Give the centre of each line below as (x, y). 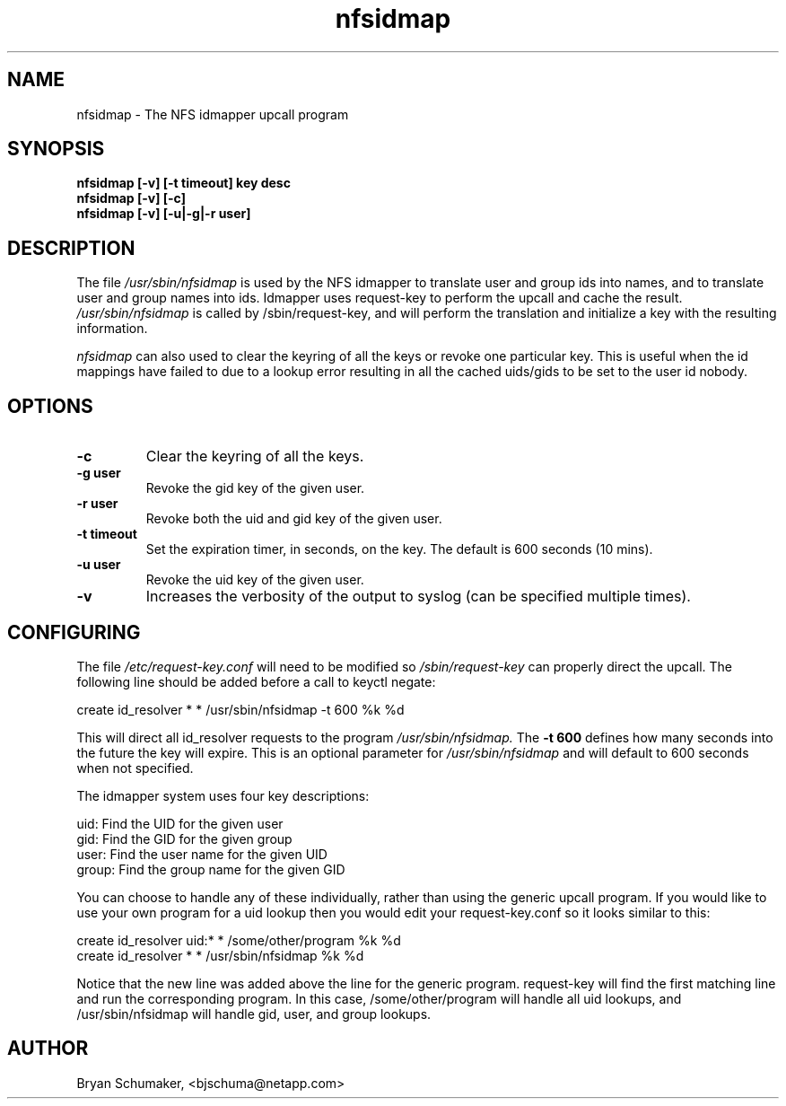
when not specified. (135, 768)
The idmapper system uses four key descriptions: (223, 795)
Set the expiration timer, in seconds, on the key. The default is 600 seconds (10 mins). (399, 549)
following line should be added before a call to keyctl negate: (256, 681)
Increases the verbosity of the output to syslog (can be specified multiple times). (418, 597)
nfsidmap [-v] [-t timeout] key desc (183, 183)
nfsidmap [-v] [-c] (131, 198)
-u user (99, 565)
